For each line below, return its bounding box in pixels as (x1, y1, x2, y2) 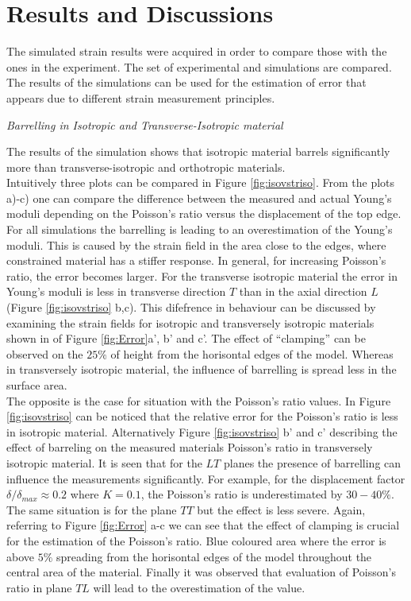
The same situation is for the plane (6, 501, 177, 518)
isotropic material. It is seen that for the (6, 454, 202, 471)
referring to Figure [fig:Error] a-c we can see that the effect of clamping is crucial (6, 517, 400, 533)
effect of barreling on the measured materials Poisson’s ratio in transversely (6, 439, 373, 456)
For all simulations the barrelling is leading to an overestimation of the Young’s (6, 221, 393, 238)
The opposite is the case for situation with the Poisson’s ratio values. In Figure (6, 392, 391, 409)
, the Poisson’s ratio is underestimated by (140, 486, 343, 502)
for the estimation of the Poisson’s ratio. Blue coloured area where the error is (6, 532, 386, 549)
